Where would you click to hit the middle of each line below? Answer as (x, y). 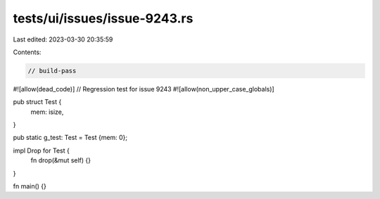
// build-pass (52, 71)
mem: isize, (47, 112)
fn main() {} (30, 186)
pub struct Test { (37, 102)
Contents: (27, 52)
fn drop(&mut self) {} (61, 160)
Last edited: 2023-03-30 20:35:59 (63, 39)
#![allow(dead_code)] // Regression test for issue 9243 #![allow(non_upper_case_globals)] (144, 89)
